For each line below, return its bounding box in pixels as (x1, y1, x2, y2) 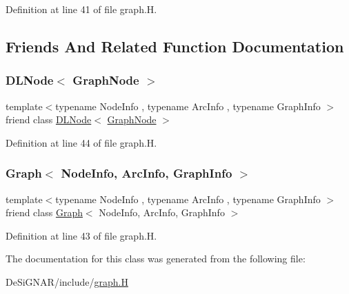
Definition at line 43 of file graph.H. (6, 228, 157, 242)
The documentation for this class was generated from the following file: (6, 251, 306, 266)
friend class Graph (6, 205, 83, 220)
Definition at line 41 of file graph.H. (6, 2, 157, 16)
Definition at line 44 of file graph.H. (6, 135, 157, 149)
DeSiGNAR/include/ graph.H (6, 274, 128, 288)
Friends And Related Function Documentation (6, 35, 344, 56)
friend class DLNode (6, 112, 92, 127)
